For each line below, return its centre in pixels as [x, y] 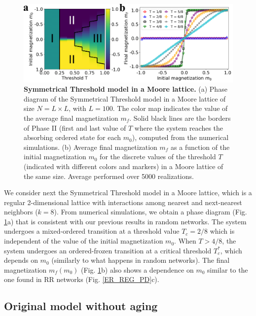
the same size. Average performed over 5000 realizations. [109, 176]
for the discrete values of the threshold [158, 157]
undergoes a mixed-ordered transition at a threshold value [92, 231]
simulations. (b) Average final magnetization [91, 147]
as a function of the [200, 147]
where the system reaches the [179, 127]
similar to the [228, 269]
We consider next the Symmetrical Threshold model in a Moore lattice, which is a [128, 193]
